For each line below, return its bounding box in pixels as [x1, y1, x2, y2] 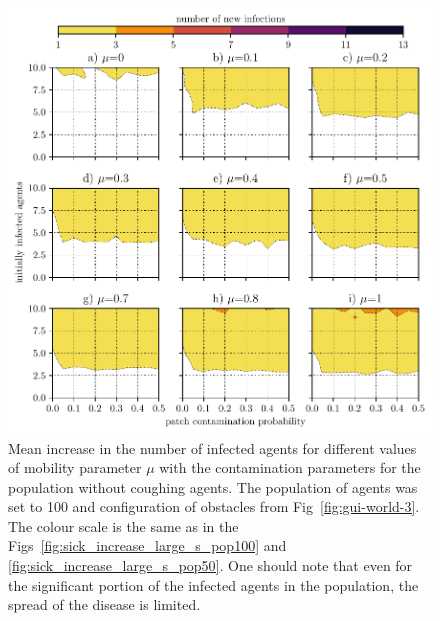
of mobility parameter [8, 457, 142, 478]
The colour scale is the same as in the [8, 515, 239, 536]
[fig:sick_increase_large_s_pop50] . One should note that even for [8, 555, 413, 576]
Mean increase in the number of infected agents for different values [8, 437, 417, 458]
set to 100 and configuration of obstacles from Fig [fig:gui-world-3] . [8, 496, 420, 517]
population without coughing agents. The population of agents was [8, 476, 418, 497]
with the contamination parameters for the [159, 457, 421, 478]
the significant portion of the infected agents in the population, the [8, 574, 419, 595]
